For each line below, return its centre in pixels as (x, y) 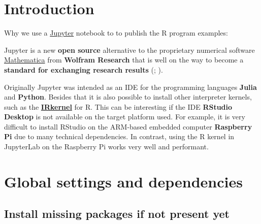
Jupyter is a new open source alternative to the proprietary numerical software (129, 50)
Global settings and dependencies (123, 181)
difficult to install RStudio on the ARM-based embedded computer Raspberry (128, 126)
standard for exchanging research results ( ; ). (84, 69)
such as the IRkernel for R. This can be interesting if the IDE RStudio (118, 106)
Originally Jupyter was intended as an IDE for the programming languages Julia (130, 87)
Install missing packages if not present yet (117, 214)
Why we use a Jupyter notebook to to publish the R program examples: (116, 33)
